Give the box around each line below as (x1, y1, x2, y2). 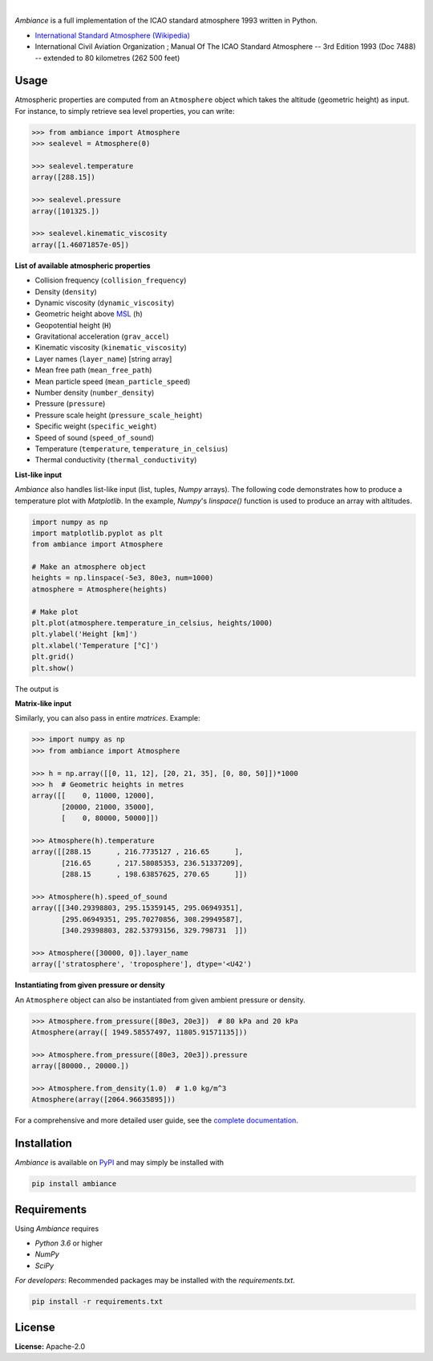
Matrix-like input (14, 698, 72, 708)
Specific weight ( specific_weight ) (34, 421, 157, 431)
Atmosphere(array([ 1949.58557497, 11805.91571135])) (31, 1027, 248, 1037)
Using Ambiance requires (14, 1224, 99, 1233)
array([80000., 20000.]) (31, 1062, 130, 1071)
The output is (14, 684, 59, 693)
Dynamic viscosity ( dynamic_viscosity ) (34, 298, 175, 307)
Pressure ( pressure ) (34, 399, 106, 408)
